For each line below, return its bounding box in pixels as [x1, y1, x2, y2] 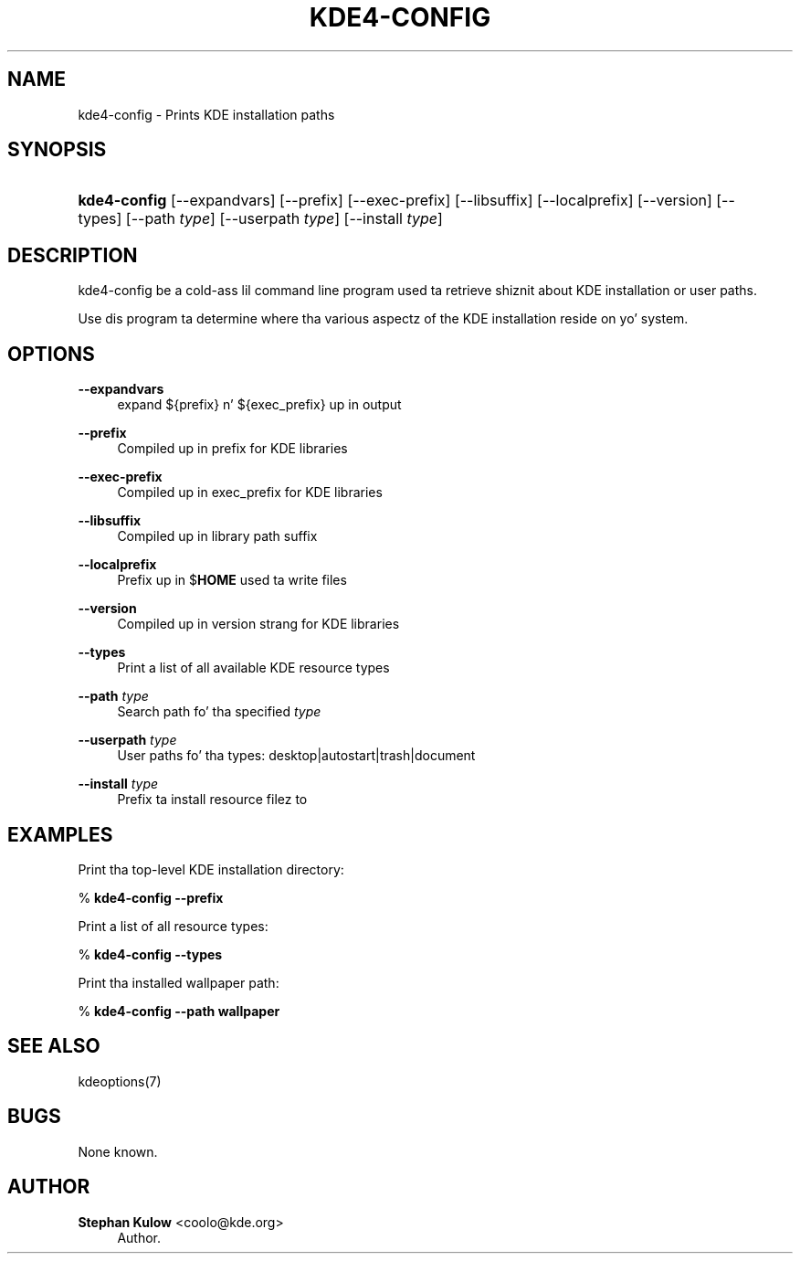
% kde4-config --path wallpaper [78, 1002, 280, 1019]
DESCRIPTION [7, 243, 138, 267]
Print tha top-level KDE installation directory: [78, 861, 344, 877]
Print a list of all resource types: [78, 917, 268, 934]
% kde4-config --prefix [78, 889, 224, 906]
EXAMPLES [7, 822, 113, 846]
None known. [78, 1143, 158, 1160]
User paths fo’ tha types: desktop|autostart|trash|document [117, 747, 476, 764]
